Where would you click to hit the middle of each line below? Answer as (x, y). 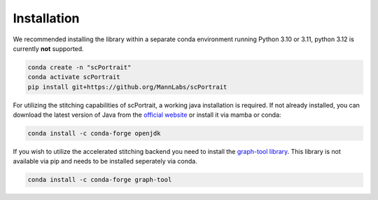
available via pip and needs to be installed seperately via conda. (105, 162)
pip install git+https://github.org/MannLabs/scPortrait (127, 87)
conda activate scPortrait (74, 77)
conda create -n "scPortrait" (79, 67)
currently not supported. (48, 48)
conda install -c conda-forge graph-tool (100, 180)
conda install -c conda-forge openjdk (94, 134)
